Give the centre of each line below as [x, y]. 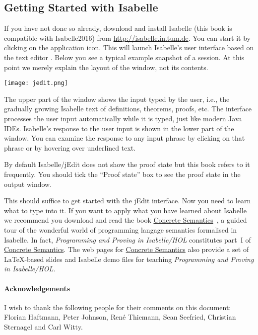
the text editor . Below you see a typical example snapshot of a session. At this [124, 57]
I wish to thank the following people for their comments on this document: [118, 307]
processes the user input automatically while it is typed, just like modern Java [123, 119]
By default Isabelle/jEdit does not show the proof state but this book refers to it [127, 164]
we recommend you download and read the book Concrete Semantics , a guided [126, 220]
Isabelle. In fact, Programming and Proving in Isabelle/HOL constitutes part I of [128, 239]
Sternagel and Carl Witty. [43, 326]
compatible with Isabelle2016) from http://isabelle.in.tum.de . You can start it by [127, 38]
